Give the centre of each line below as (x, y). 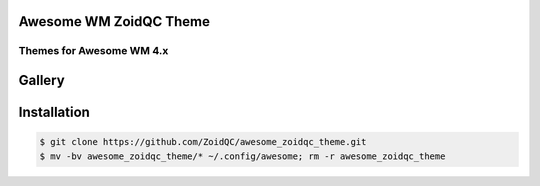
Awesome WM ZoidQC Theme (114, 21)
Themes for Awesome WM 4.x (93, 51)
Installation (54, 112)
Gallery (41, 80)
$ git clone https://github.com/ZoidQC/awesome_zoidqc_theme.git (203, 142)
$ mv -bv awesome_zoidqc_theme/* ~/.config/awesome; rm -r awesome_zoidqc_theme (242, 156)
